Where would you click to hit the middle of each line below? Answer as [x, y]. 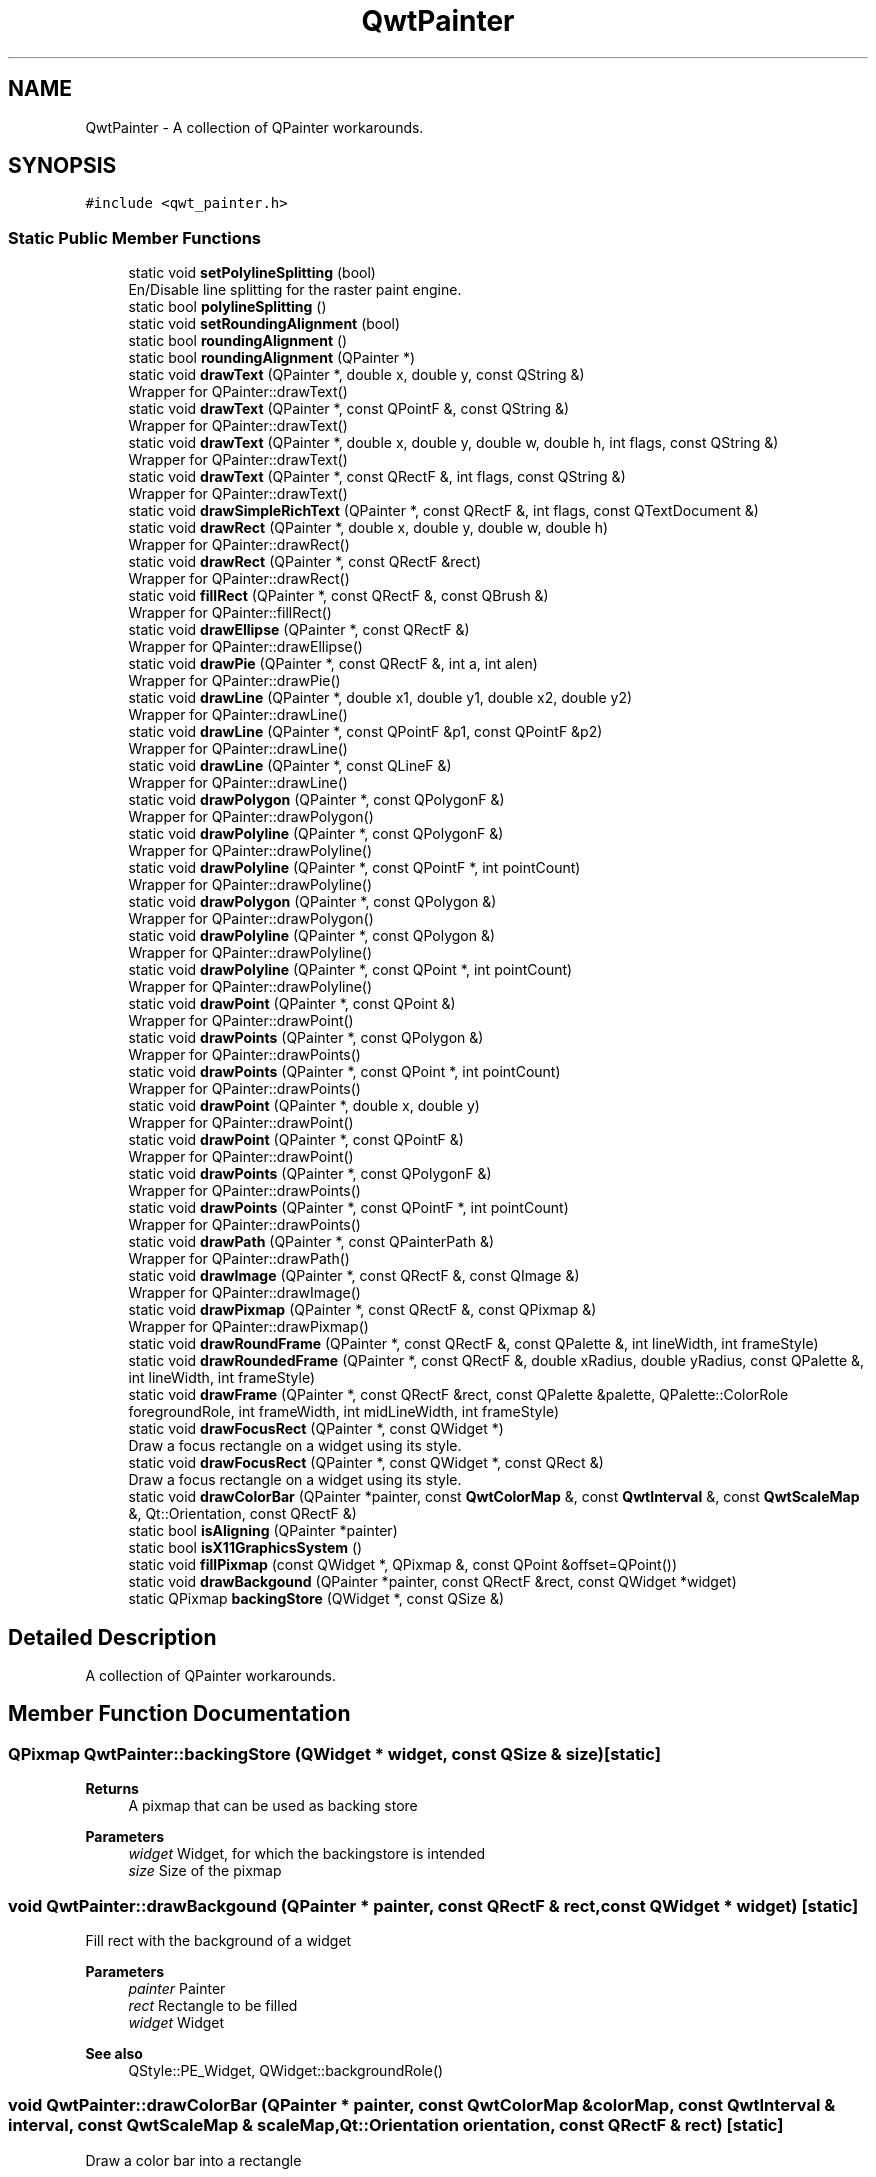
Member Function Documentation [179, 1714]
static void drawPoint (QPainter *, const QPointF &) [296, 1140]
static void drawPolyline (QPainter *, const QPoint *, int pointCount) [350, 970]
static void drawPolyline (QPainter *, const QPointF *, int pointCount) [354, 868]
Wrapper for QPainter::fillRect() [230, 613]
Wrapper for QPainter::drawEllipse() [245, 647]
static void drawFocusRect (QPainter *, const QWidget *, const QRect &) [366, 1463]
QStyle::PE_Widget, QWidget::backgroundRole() [286, 2070]
